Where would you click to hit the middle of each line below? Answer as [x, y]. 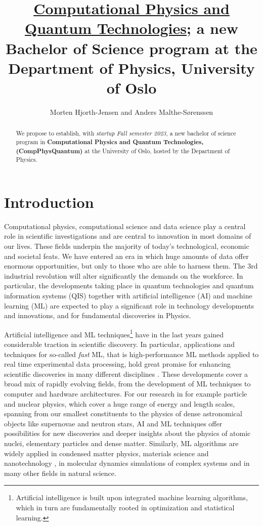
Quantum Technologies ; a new [131, 28]
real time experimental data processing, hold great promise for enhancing [118, 364]
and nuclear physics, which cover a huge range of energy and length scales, [120, 403]
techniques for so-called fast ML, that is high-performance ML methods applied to [131, 354]
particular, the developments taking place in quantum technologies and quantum [129, 286]
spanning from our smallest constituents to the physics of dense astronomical [123, 413]
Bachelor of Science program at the [131, 48]
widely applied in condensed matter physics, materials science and [106, 453]
